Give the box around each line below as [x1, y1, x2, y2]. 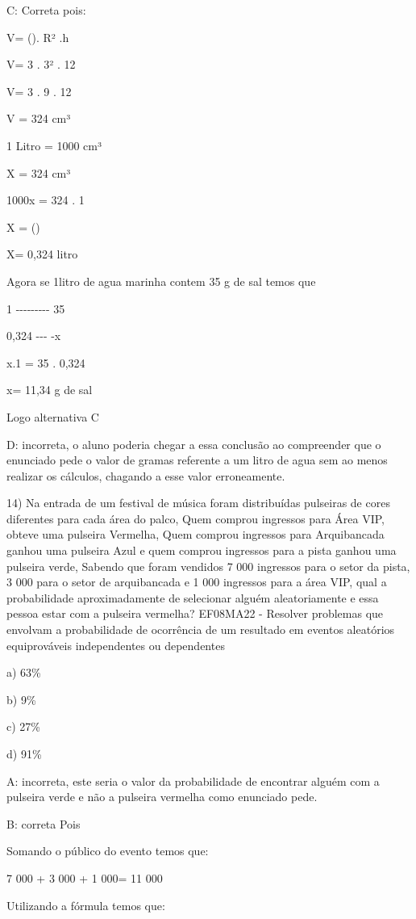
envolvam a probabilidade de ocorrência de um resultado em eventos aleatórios [6, 621, 395, 638]
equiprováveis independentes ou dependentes [6, 636, 225, 653]
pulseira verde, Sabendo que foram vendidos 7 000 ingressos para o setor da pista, [6, 557, 410, 574]
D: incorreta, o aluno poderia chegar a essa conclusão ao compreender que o [6, 435, 381, 452]
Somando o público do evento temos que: [6, 842, 209, 859]
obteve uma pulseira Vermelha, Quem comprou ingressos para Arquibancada [6, 526, 385, 543]
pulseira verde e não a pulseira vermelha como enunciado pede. [6, 788, 318, 805]
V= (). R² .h [6, 28, 69, 45]
